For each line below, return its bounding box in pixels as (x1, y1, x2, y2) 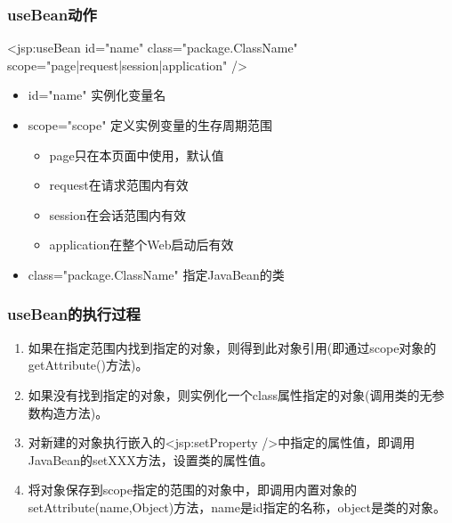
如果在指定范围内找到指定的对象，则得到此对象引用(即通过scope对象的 (28, 338, 437, 356)
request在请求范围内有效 (49, 176, 189, 194)
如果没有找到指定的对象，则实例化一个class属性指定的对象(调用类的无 (28, 385, 432, 404)
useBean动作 (7, 3, 97, 25)
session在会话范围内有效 (49, 205, 187, 224)
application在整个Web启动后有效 (49, 235, 234, 254)
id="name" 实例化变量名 (28, 86, 166, 104)
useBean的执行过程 (7, 303, 141, 325)
